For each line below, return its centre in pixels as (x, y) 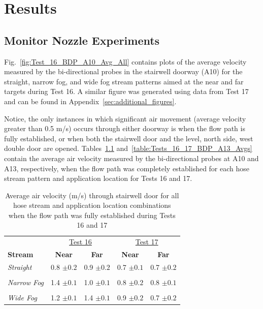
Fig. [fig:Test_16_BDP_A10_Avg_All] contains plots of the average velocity (125, 61)
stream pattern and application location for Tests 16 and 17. (98, 178)
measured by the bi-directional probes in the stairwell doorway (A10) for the (123, 71)
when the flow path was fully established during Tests (92, 215)
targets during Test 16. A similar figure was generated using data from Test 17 (126, 91)
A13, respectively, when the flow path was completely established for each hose (127, 168)
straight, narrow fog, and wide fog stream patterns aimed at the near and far (124, 81)
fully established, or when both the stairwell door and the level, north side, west (129, 138)
